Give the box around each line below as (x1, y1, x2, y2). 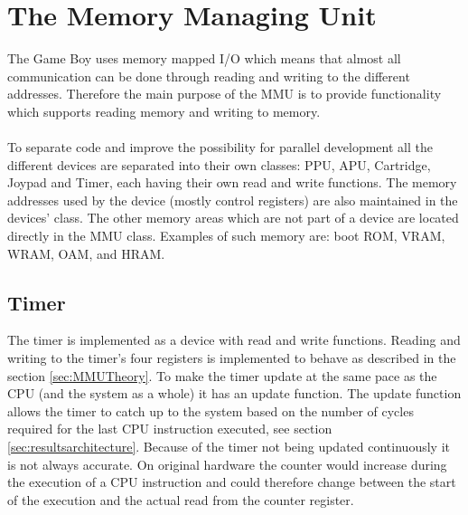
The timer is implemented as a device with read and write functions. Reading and (7, 330, 461, 349)
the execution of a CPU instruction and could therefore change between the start (7, 472, 456, 491)
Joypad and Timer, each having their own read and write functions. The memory (7, 173, 457, 192)
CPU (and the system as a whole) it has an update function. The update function (7, 384, 462, 403)
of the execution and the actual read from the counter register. (7, 490, 354, 509)
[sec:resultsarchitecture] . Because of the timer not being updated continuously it (7, 437, 450, 456)
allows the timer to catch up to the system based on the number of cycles (7, 401, 414, 420)
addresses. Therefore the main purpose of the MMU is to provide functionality (7, 84, 442, 103)
